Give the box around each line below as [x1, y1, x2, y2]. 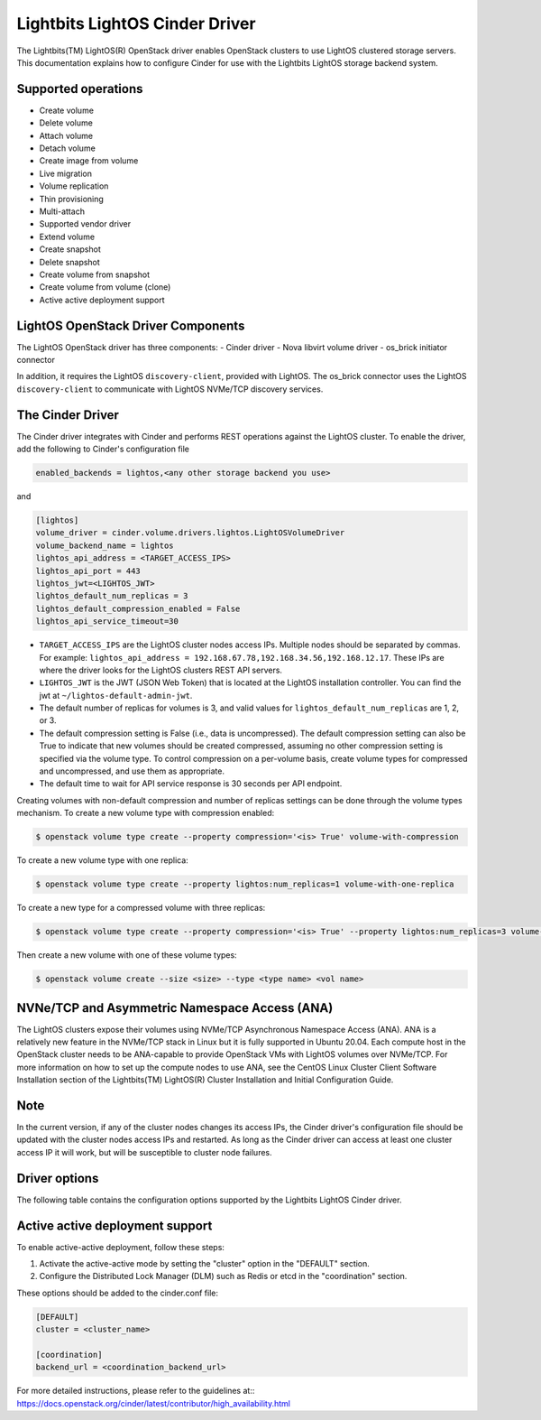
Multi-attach [39, 206, 86, 217]
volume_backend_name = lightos [35, 540, 175, 551]
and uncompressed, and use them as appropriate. [39, 766, 225, 776]
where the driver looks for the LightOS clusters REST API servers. [39, 664, 283, 675]
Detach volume [39, 143, 96, 153]
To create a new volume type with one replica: [16, 855, 188, 866]
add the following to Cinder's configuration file [16, 443, 189, 455]
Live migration [39, 168, 93, 179]
